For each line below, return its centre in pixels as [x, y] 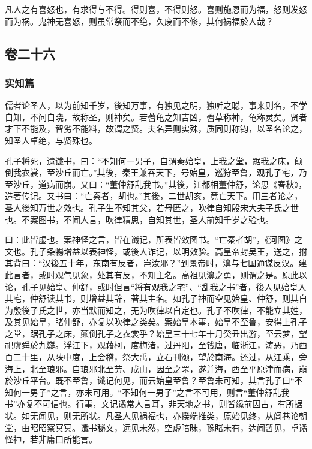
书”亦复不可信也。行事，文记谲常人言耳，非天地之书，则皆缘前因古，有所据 [154, 404]
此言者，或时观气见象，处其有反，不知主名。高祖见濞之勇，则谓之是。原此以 [156, 274]
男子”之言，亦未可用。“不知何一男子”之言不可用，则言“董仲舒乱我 [160, 392]
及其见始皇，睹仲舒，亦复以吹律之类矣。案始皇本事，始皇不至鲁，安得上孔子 [156, 322]
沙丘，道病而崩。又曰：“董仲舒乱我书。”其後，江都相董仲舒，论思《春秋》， [160, 184]
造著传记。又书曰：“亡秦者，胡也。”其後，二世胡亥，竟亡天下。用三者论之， [154, 196]
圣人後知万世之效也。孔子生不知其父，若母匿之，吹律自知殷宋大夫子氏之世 [152, 207]
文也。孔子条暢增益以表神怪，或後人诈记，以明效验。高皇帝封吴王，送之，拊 [156, 251]
